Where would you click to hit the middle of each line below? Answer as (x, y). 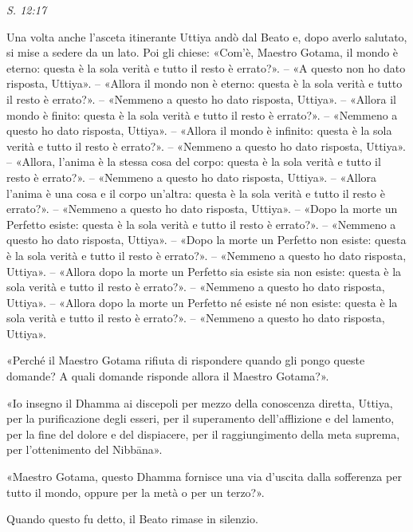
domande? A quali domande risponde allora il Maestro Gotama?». (168, 376)
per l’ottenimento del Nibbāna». (85, 449)
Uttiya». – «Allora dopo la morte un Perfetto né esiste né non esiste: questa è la (202, 302)
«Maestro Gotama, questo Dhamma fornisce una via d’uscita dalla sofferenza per (204, 477)
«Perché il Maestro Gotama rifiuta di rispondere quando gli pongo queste (186, 360)
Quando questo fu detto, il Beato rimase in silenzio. (132, 519)
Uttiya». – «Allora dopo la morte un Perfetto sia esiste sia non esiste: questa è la (204, 271)
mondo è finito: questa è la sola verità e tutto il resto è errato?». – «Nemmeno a (202, 114)
